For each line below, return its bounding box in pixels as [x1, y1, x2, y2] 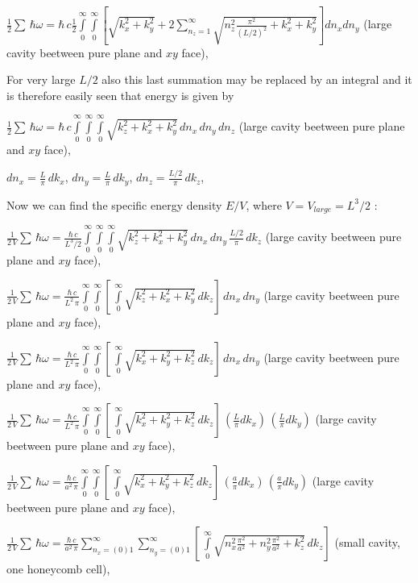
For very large [6, 71, 76, 88]
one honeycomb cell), [6, 560, 110, 577]
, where [246, 196, 282, 213]
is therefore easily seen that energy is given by [6, 86, 234, 103]
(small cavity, [334, 534, 400, 551]
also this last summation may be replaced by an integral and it [101, 71, 412, 88]
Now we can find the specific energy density [6, 196, 222, 213]
